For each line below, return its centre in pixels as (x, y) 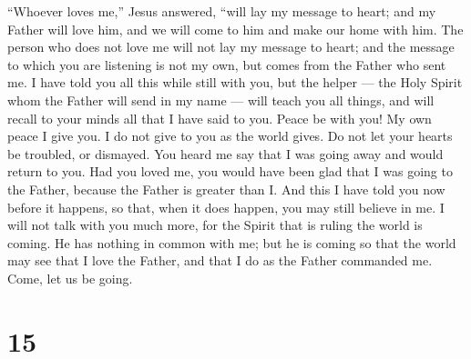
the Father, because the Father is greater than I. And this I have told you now (226, 189)
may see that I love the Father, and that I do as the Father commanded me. (220, 260)
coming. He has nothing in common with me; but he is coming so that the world (232, 242)
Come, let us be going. (70, 278)
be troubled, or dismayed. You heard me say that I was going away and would (225, 153)
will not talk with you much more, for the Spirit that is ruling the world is (215, 225)
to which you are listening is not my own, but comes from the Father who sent (227, 64)
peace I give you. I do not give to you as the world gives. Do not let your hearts (230, 136)
